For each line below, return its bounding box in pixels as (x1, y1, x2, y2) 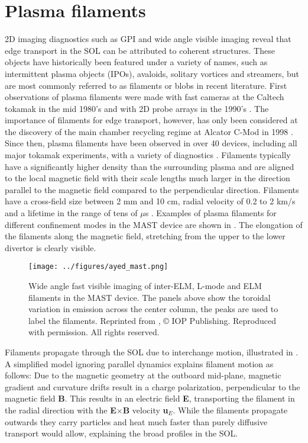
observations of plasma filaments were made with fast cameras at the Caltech (5, 91, 284, 103)
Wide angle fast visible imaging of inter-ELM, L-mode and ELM (28, 280, 262, 292)
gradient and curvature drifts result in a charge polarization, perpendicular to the (5, 380, 300, 393)
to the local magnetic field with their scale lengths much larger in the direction (5, 172, 290, 184)
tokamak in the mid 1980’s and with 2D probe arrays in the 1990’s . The (5, 102, 269, 114)
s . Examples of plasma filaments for (145, 207, 277, 219)
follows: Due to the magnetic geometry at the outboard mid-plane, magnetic (5, 369, 281, 381)
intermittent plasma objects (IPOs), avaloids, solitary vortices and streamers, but (5, 67, 299, 79)
